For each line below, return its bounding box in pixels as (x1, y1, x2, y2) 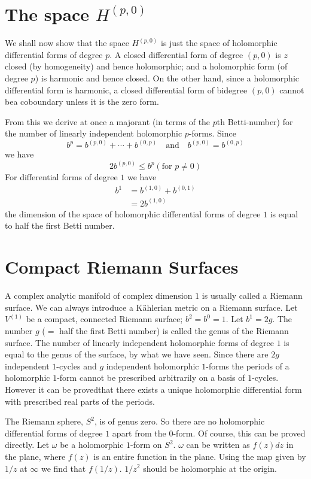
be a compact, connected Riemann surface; (26, 313, 183, 325)
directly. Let (5, 438, 50, 451)
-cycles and (56, 359, 97, 372)
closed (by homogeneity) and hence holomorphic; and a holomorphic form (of (5, 60, 288, 72)
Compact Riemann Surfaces (5, 254, 239, 279)
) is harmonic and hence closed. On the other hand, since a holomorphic (35, 71, 299, 84)
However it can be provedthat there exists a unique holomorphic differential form (5, 383, 302, 395)
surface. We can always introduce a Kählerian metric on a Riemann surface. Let (5, 301, 298, 313)
